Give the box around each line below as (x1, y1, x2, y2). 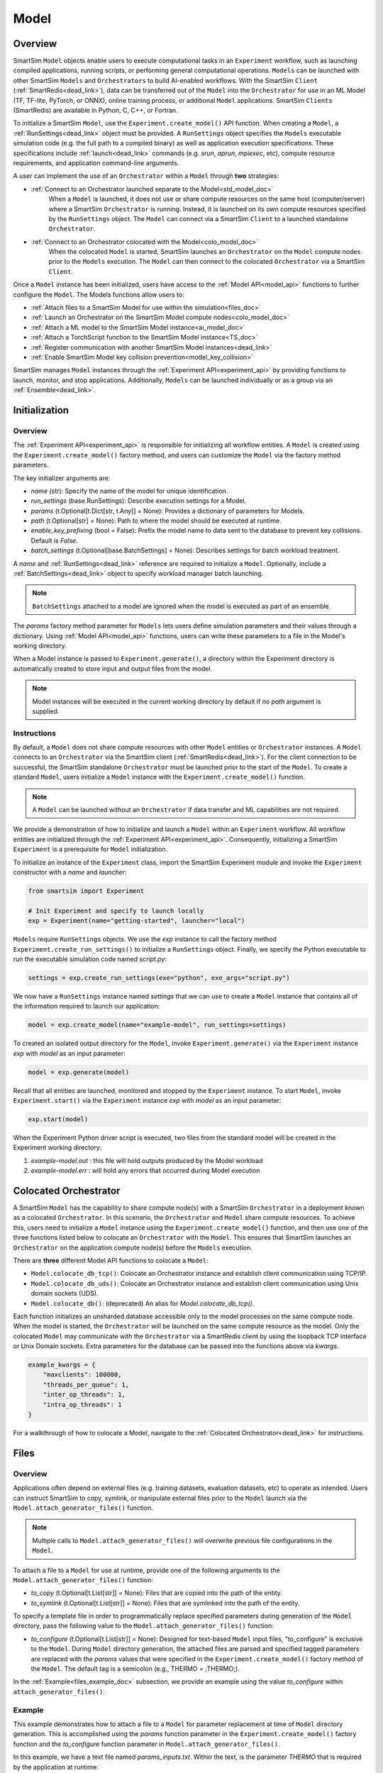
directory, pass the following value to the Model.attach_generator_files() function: (13, 1621, 274, 1630)
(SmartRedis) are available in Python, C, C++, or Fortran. (13, 106, 178, 115)
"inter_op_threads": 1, (43, 1391, 126, 1399)
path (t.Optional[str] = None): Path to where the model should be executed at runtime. (30, 516, 282, 525)
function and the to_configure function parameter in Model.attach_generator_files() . (13, 1740, 280, 1748)
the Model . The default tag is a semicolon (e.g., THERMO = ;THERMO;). (30, 1664, 240, 1673)
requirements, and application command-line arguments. (13, 158, 179, 167)
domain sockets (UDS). (30, 1289, 99, 1298)
